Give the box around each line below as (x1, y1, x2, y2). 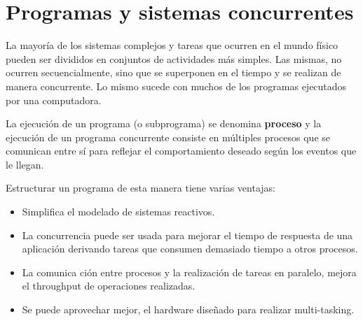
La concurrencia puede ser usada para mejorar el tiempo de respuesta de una (22, 227, 353, 242)
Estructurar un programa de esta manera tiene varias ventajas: (6, 180, 275, 195)
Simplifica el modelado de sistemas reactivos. (22, 204, 215, 219)
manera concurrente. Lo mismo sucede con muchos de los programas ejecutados (6, 78, 347, 93)
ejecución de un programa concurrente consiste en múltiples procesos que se (6, 129, 330, 144)
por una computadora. (6, 92, 102, 107)
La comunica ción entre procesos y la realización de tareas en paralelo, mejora (22, 264, 357, 279)
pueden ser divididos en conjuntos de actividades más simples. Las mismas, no (6, 51, 342, 66)
